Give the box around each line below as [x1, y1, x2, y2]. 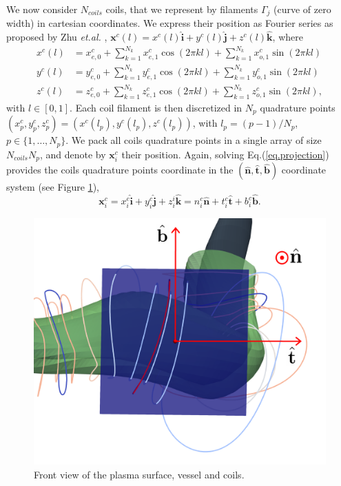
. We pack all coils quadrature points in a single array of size [65, 133, 322, 147]
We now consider [6, 2, 78, 16]
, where [272, 30, 303, 44]
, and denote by [39, 147, 106, 161]
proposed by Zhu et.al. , [6, 30, 107, 44]
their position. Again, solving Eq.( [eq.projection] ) [121, 147, 329, 161]
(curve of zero [273, 2, 331, 16]
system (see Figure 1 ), [6, 180, 99, 194]
